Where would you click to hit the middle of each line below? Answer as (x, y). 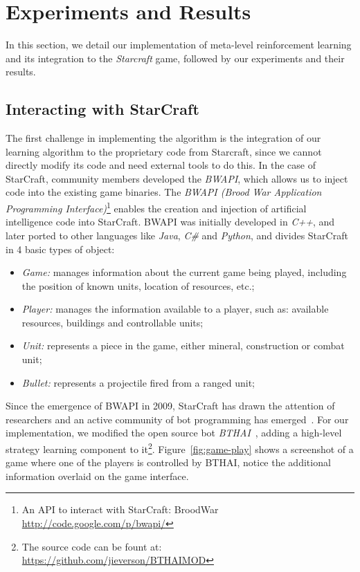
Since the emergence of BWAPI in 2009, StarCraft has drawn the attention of (170, 406)
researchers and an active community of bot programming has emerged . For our (177, 419)
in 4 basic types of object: (60, 249)
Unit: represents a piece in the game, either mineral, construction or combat (183, 345)
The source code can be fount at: (92, 546)
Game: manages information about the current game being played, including (184, 272)
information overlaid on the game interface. (97, 476)
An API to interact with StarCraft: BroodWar (120, 509)
